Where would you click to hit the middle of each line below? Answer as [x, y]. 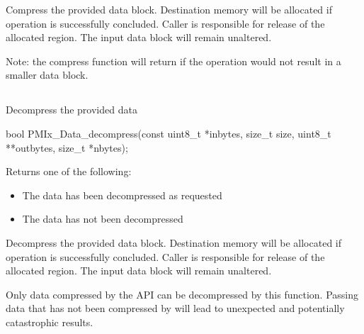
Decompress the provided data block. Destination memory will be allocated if [174, 242]
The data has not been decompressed [103, 219]
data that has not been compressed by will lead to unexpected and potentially [175, 308]
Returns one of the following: [69, 171]
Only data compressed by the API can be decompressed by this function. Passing [182, 294]
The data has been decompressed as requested [122, 195]
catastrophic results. [50, 322]
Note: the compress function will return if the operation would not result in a [174, 61]
